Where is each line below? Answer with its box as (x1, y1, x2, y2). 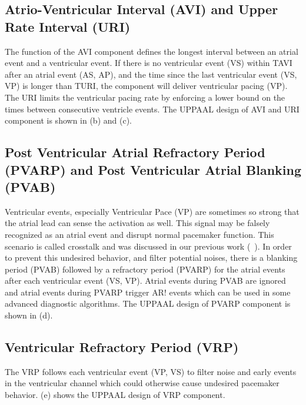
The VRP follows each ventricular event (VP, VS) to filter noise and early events (5, 365, 297, 377)
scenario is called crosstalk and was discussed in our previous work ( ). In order (5, 240, 292, 252)
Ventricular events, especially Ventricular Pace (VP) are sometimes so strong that (5, 205, 300, 217)
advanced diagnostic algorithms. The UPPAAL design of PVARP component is (5, 297, 291, 310)
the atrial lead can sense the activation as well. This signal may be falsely (5, 217, 270, 229)
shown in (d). (5, 309, 53, 321)
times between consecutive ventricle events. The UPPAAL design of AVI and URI (5, 102, 300, 115)
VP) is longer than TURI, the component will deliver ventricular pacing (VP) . (5, 79, 288, 92)
